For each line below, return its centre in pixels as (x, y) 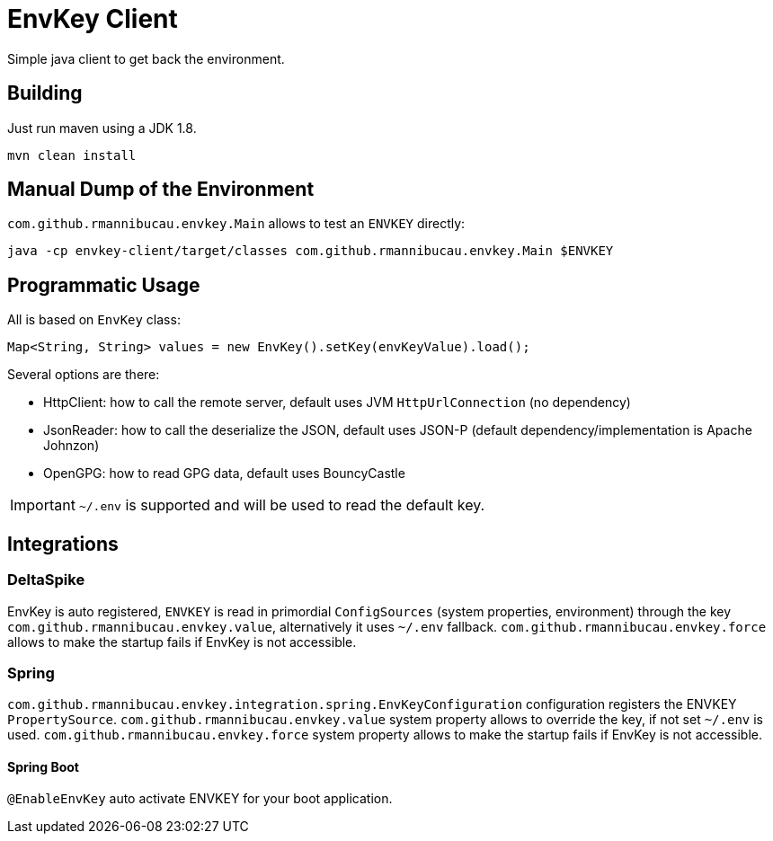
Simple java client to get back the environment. (146, 58)
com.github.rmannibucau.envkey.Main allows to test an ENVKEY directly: (236, 224)
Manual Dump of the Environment (161, 190)
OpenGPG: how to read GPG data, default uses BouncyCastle (224, 474)
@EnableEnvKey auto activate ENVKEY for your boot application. (200, 799)
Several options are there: (84, 375)
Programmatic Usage (104, 285)
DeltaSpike (46, 580)
